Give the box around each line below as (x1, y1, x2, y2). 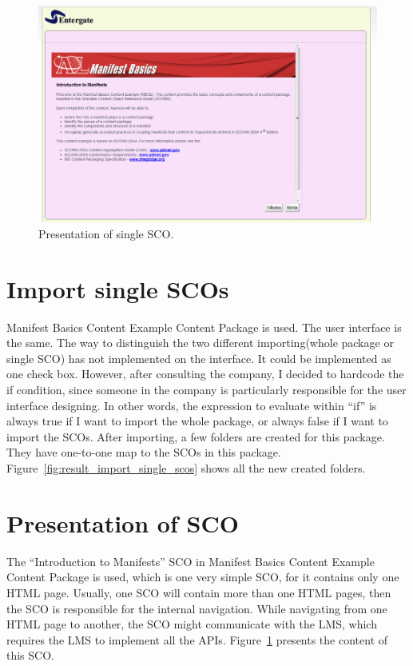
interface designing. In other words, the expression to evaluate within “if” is (6, 397, 377, 413)
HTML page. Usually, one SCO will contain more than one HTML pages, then (6, 584, 391, 600)
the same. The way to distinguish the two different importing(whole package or (6, 334, 394, 351)
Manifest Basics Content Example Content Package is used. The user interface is (6, 318, 402, 335)
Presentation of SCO (6, 506, 239, 539)
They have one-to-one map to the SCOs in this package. (6, 444, 281, 461)
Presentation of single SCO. (38, 225, 174, 241)
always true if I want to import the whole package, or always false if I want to (6, 413, 388, 429)
